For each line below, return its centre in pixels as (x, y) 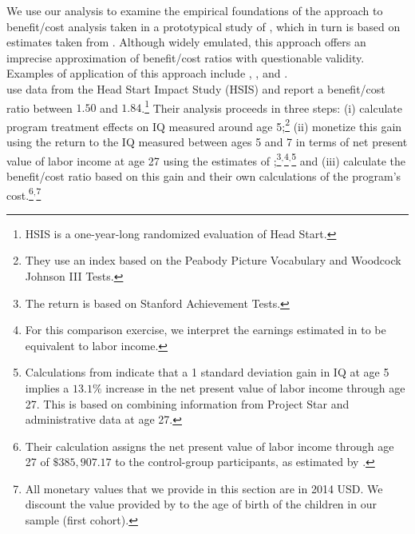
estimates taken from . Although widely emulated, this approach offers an (186, 42)
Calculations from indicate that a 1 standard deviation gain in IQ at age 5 (207, 372)
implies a (47, 387)
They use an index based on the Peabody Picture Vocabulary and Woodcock (213, 260)
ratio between (40, 108)
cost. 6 (20, 193)
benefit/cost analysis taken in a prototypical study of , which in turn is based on (204, 26)
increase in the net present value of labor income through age (255, 387)
